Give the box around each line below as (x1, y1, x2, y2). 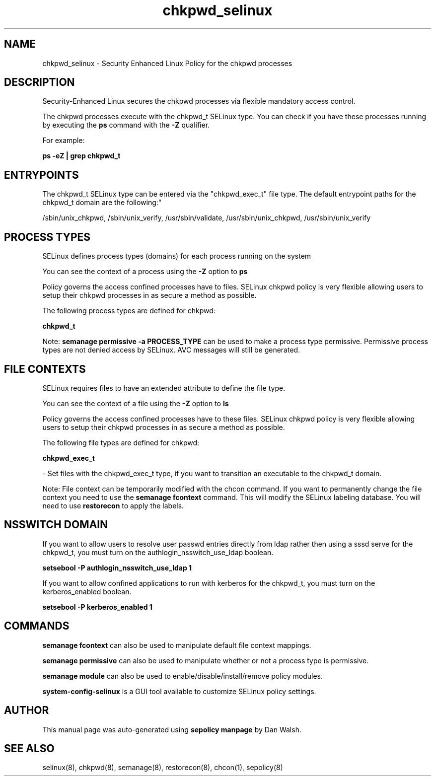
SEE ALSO (4, 742, 55, 755)
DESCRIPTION (4, 76, 75, 89)
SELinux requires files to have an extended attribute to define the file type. (42, 383, 286, 392)
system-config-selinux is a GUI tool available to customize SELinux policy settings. (42, 687, 316, 696)
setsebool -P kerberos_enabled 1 (42, 602, 152, 611)
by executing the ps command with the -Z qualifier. (42, 121, 210, 130)
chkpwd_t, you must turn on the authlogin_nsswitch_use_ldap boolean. (42, 548, 274, 557)
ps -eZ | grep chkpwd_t (42, 151, 121, 160)
